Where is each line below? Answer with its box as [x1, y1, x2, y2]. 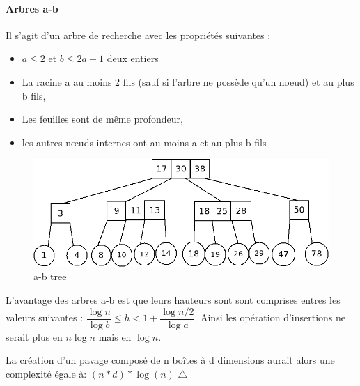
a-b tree [33, 269, 67, 284]
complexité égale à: [6, 366, 87, 380]
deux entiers [107, 51, 159, 65]
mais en [98, 329, 132, 343]
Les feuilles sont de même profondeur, [22, 111, 183, 126]
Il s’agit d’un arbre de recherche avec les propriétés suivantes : [6, 27, 271, 42]
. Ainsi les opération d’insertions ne [194, 310, 346, 325]
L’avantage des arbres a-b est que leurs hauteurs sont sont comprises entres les [6, 292, 341, 307]
